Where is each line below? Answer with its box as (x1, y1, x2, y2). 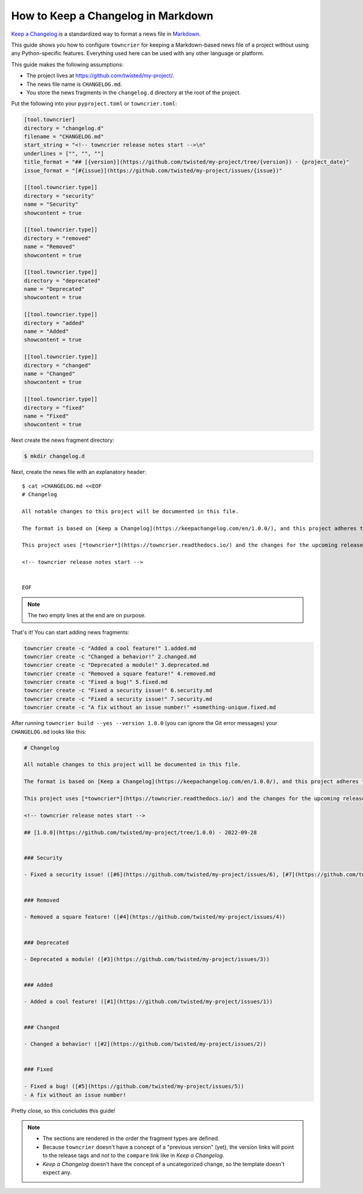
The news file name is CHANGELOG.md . (26, 80, 122, 88)
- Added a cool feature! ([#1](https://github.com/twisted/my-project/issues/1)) (24, 999, 273, 1005)
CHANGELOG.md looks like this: (11, 728, 87, 735)
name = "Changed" (24, 370, 76, 377)
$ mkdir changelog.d (24, 453, 85, 460)
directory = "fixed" (24, 404, 85, 411)
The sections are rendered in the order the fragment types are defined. (42, 1135, 220, 1142)
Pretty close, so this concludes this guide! (11, 1107, 116, 1114)
